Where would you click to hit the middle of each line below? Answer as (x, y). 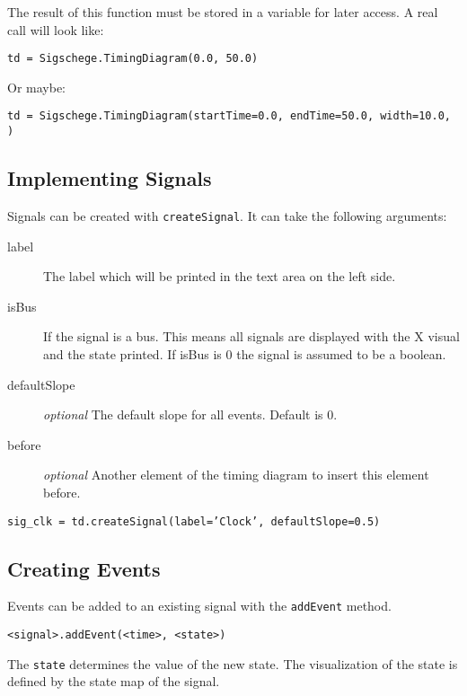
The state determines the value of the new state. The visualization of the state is (233, 663)
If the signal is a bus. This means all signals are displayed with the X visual (251, 336)
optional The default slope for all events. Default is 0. (190, 414)
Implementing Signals (110, 178)
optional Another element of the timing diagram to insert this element (236, 475)
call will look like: (56, 29)
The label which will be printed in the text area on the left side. (220, 276)
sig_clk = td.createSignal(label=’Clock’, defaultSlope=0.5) (194, 521)
